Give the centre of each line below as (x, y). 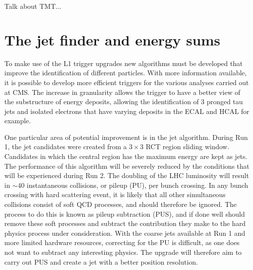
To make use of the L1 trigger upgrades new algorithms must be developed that (124, 63)
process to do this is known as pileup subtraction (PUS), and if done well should (125, 214)
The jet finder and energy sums (112, 39)
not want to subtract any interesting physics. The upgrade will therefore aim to (123, 252)
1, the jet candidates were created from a (66, 146)
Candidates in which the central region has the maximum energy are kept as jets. (126, 156)
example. (18, 121)
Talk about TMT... (33, 6)
